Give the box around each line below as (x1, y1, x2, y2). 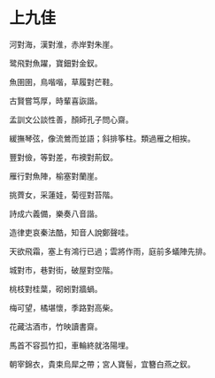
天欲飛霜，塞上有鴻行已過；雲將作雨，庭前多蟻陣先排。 (9, 245, 211, 257)
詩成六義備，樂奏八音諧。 (9, 208, 103, 219)
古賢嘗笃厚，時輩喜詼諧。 (9, 95, 103, 106)
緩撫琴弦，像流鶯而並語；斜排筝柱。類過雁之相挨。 (9, 133, 196, 143)
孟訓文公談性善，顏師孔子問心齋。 (9, 114, 134, 125)
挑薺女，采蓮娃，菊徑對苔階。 (9, 189, 118, 200)
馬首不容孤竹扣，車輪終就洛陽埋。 (9, 340, 134, 351)
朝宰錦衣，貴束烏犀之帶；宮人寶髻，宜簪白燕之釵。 (9, 359, 196, 369)
